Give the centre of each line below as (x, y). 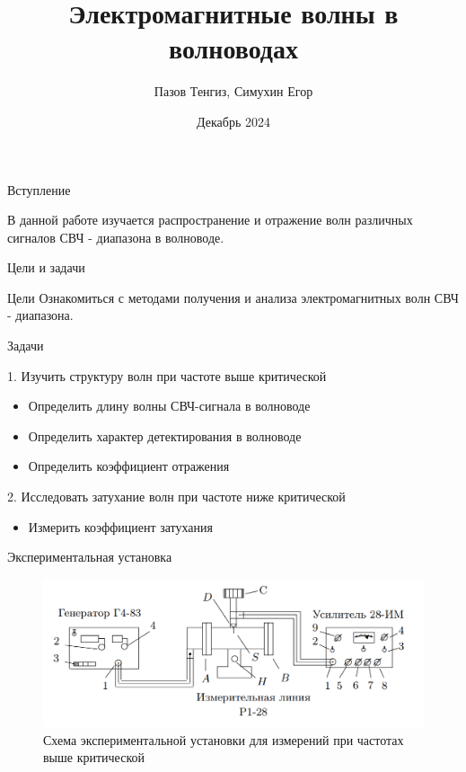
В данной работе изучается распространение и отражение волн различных (210, 220)
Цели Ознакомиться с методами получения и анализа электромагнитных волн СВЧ (233, 297)
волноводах (233, 48)
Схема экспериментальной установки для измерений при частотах (224, 739)
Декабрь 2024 (233, 121)
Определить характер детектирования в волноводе (165, 435)
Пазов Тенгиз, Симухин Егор (233, 91)
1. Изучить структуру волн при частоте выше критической (167, 375)
